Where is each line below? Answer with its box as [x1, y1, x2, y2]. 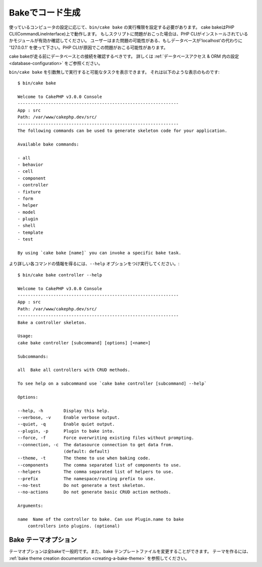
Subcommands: [17, 354, 49, 359]
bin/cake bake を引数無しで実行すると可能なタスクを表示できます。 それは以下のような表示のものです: [9, 69, 220, 75]
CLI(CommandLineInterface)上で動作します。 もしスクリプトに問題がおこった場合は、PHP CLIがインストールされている [9, 31, 248, 36]
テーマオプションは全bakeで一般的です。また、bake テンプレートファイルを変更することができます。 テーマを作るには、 [9, 549, 251, 554]
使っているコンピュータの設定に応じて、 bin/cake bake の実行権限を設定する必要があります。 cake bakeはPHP [9, 24, 235, 30]
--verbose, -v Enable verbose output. [17, 415, 120, 421]
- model [17, 209, 36, 215]
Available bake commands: [17, 141, 80, 147]
